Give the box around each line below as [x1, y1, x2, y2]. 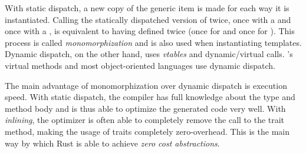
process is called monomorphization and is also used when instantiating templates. [5, 36, 302, 48]
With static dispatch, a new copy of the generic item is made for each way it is [5, 2, 289, 14]
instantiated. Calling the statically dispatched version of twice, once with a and [5, 13, 291, 25]
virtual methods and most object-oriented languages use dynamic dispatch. [5, 59, 275, 71]
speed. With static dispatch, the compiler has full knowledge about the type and [5, 91, 295, 103]
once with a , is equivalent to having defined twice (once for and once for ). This [5, 25, 295, 37]
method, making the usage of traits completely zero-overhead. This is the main [5, 125, 289, 137]
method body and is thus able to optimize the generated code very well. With [5, 102, 286, 114]
